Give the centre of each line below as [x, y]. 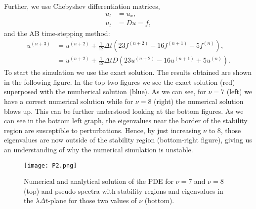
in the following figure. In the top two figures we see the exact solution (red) [120, 82]
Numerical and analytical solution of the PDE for [99, 181]
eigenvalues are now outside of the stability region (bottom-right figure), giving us [128, 140]
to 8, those [225, 130]
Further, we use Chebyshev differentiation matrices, [82, 6]
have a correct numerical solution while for [69, 101]
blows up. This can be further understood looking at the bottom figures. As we [124, 111]
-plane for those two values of [92, 200]
